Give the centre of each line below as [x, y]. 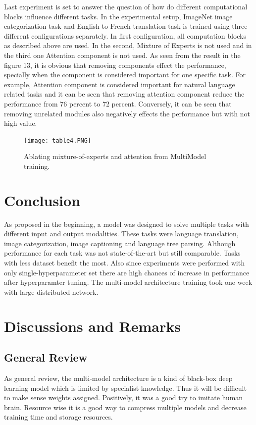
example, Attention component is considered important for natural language [120, 84]
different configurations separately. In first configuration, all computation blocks [125, 35]
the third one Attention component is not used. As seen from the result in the [122, 55]
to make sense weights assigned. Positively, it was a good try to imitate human [124, 398]
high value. [21, 123]
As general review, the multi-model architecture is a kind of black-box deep [118, 378]
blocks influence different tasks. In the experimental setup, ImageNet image [118, 16]
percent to [85, 103]
